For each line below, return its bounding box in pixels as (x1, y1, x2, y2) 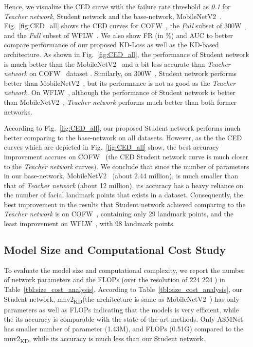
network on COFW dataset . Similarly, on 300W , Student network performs (4, 68, 237, 78)
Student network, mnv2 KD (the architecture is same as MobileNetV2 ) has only (4, 293, 239, 305)
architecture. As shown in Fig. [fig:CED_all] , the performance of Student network (4, 49, 249, 59)
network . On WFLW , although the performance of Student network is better (4, 87, 235, 97)
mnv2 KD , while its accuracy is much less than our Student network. (4, 333, 205, 345)
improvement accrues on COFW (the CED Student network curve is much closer (4, 151, 249, 161)
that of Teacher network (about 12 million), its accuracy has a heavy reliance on (4, 180, 244, 190)
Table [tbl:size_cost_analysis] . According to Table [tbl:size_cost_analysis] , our (4, 284, 242, 294)
